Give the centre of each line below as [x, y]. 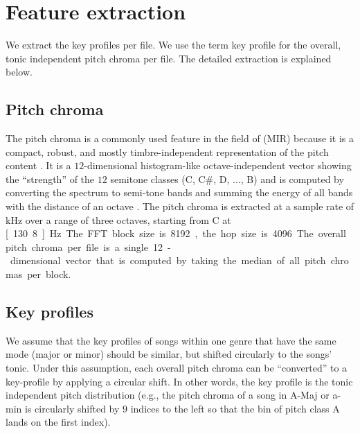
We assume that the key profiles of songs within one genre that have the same [171, 340]
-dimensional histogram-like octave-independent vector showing [218, 165]
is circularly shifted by [72, 408]
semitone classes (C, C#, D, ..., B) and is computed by [227, 179]
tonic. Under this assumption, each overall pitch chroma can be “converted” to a [177, 368]
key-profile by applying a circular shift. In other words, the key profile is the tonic [179, 381]
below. [19, 72]
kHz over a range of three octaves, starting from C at [118, 219]
